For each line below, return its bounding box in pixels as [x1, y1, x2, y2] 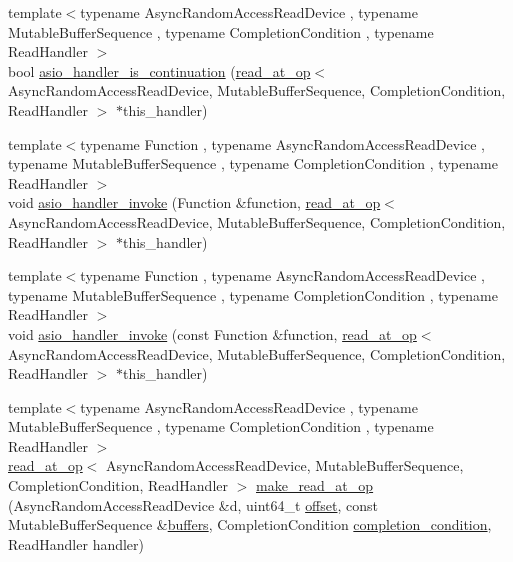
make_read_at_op [256, 475, 374, 496]
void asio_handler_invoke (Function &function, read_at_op [8, 192, 381, 213]
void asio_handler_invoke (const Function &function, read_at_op [8, 323, 417, 344]
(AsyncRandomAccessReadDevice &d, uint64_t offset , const [8, 494, 378, 515]
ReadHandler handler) [8, 533, 145, 554]
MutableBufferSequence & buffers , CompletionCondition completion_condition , [8, 514, 492, 535]
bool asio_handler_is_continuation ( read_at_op [8, 60, 311, 81]
